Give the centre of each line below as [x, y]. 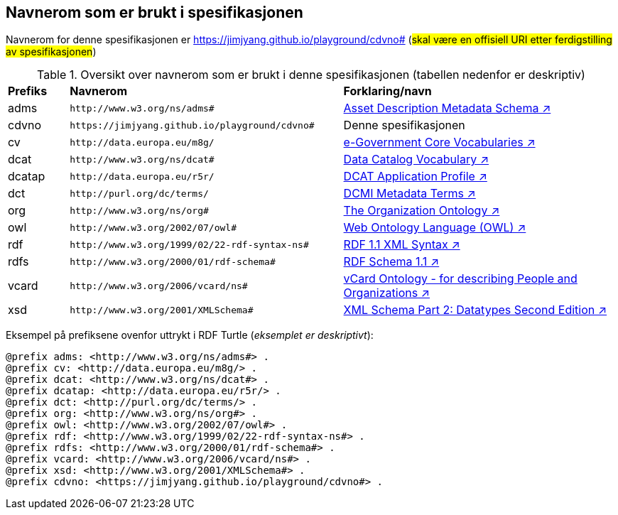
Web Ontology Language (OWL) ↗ [435, 228]
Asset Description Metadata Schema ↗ [447, 108]
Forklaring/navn [387, 91]
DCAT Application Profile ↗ [415, 177]
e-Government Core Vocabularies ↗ [439, 142]
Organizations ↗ [387, 293]
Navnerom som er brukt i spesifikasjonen [154, 12]
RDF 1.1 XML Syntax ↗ [402, 245]
